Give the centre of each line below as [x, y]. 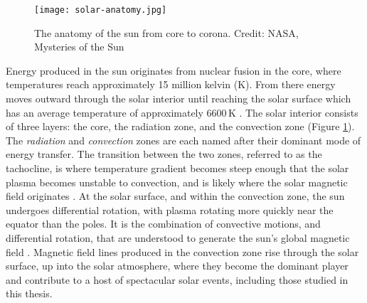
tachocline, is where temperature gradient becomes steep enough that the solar [177, 168]
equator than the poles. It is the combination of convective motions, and [163, 224]
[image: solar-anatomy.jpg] [101, 10]
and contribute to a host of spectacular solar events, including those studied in [177, 279]
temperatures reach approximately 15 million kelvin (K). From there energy [171, 84]
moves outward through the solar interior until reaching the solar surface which [179, 99]
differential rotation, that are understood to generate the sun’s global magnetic [178, 237]
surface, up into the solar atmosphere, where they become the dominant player [177, 266]
